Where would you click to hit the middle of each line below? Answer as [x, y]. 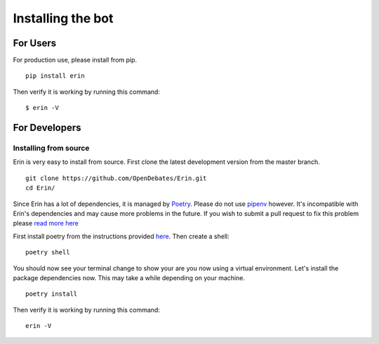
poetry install [52, 294]
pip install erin [55, 76]
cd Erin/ [40, 188]
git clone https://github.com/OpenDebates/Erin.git [116, 178]
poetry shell [48, 253]
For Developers [47, 128]
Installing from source [51, 149]
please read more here [46, 223]
